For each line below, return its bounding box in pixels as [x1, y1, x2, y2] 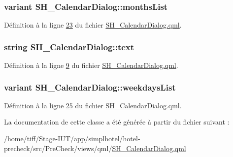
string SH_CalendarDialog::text [4, 40, 134, 53]
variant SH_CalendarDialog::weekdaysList [4, 81, 176, 93]
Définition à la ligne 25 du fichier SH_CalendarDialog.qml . [4, 100, 182, 110]
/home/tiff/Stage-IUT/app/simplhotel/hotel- [4, 133, 140, 144]
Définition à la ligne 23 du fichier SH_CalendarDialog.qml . [4, 20, 182, 30]
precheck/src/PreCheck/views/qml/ [4, 143, 112, 153]
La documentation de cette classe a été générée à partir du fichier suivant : [4, 117, 230, 127]
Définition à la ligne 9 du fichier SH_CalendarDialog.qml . [4, 60, 178, 70]
